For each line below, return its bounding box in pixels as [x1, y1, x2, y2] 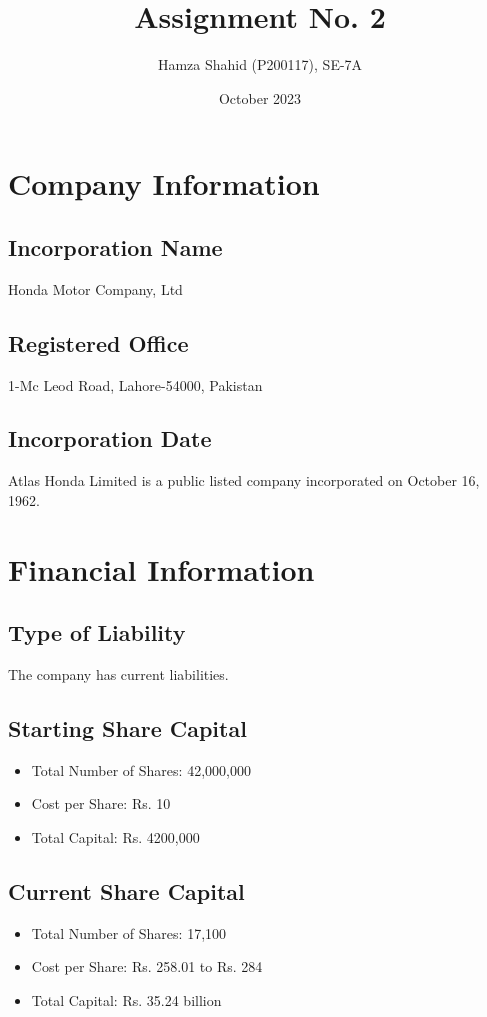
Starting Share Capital [8, 713, 247, 744]
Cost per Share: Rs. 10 [31, 793, 171, 814]
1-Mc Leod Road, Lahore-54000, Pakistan [8, 374, 263, 395]
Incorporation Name [8, 231, 223, 262]
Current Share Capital [8, 876, 245, 907]
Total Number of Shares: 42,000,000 [31, 759, 251, 780]
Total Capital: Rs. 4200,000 [31, 827, 200, 848]
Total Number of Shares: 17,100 [31, 922, 227, 943]
